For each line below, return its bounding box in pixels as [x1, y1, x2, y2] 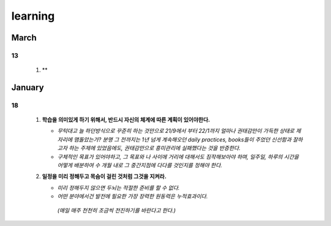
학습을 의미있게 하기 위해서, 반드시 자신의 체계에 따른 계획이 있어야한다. [42, 116, 211, 124]
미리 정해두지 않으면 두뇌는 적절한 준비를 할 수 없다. [57, 184, 180, 191]
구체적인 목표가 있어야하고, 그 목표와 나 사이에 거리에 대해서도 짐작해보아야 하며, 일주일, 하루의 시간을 [57, 153, 299, 160]
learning [11, 9, 55, 23]
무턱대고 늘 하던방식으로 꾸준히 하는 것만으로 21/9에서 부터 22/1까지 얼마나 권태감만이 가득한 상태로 [57, 127, 295, 135]
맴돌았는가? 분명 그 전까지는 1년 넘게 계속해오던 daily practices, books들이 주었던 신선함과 [74, 135, 292, 143]
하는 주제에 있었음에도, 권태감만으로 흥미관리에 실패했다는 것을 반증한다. [68, 145, 241, 152]
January [11, 82, 44, 92]
